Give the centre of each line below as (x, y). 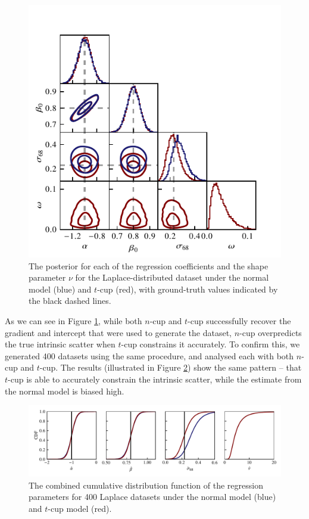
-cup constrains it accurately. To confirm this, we (210, 344)
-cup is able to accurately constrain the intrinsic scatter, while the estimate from (155, 379)
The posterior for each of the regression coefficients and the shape (149, 265)
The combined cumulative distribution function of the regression (146, 485)
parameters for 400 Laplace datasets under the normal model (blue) (152, 497)
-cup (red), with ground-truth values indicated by (188, 289)
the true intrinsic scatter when (60, 344)
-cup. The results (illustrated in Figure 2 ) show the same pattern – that (171, 367)
